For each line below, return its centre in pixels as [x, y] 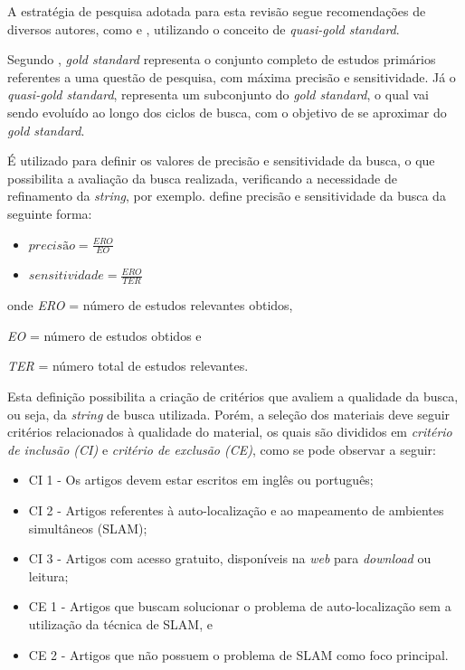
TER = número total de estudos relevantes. [128, 366]
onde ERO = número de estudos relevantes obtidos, [150, 305]
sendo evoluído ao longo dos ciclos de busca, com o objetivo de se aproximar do [227, 112]
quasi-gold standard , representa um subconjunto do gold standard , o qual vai [218, 94]
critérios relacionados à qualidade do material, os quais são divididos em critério [230, 432]
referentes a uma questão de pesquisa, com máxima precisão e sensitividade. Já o [232, 76]
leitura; [48, 576]
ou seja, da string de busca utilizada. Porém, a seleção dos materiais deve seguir [229, 414]
